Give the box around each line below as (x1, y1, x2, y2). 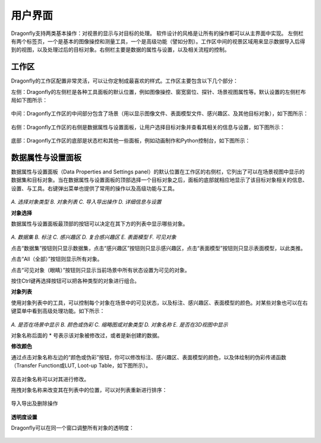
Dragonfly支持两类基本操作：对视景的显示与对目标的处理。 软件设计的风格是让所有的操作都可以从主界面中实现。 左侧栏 (11, 30, 304, 37)
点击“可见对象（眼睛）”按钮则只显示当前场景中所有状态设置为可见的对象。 (11, 266, 190, 273)
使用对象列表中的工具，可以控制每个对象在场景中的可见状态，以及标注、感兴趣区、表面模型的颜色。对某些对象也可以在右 (11, 299, 308, 306)
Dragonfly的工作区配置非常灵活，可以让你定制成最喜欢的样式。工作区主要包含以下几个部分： (11, 77, 238, 84)
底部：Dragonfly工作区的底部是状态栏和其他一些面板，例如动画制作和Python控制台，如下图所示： (11, 137, 251, 144)
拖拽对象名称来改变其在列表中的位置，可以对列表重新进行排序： (11, 386, 168, 393)
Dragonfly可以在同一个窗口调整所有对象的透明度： (11, 425, 134, 432)
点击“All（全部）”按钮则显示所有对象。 (11, 255, 103, 262)
